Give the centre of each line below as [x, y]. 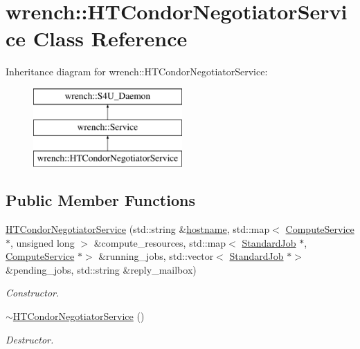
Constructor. [33, 293]
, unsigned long [43, 242]
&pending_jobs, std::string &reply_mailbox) [101, 269]
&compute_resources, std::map [160, 242]
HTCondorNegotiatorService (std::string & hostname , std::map [138, 229]
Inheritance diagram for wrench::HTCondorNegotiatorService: [137, 72]
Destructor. [30, 339]
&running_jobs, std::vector [156, 256]
